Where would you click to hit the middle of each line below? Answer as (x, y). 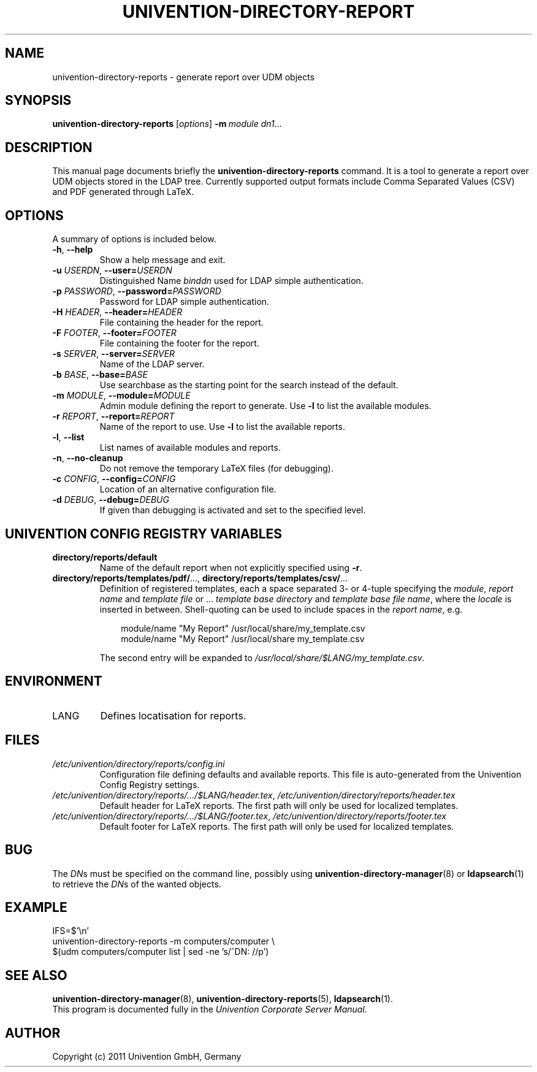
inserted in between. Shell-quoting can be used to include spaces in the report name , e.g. (281, 609)
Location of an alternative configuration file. (188, 489)
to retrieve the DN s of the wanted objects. (137, 884)
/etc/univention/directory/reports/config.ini (139, 764)
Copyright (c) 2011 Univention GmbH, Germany (147, 1057)
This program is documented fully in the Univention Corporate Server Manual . (210, 1009)
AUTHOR (33, 1033)
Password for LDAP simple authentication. (185, 302)
